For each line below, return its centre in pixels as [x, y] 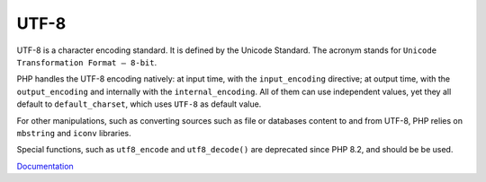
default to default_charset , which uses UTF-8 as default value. [139, 104]
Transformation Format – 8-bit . [87, 62]
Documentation [45, 166]
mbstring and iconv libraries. [74, 133]
